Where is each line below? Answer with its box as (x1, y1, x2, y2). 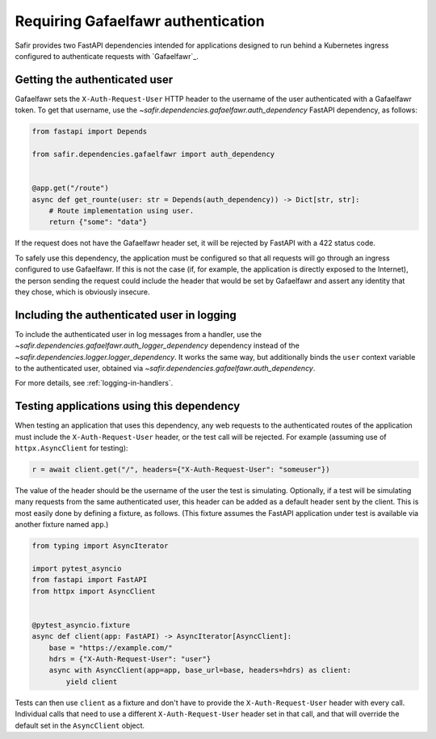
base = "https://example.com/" (48, 643, 173, 652)
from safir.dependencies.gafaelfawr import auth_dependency (31, 150, 275, 158)
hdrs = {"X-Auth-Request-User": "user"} (48, 655, 212, 664)
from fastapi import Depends (31, 127, 148, 137)
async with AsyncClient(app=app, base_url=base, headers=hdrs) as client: (48, 665, 351, 675)
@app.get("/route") (31, 184, 109, 193)
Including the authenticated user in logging (15, 308, 237, 322)
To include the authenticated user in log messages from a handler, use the (15, 329, 262, 339)
